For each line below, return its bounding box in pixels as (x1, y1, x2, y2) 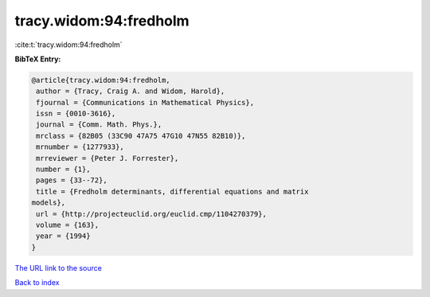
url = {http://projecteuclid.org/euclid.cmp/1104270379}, (36, 209, 267, 218)
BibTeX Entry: (14, 54, 61, 64)
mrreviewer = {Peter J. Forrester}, (36, 154, 179, 162)
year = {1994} (36, 232, 91, 240)
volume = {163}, (36, 221, 100, 229)
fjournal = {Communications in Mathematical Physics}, (36, 98, 255, 107)
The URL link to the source (14, 263, 103, 272)
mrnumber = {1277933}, (36, 143, 125, 151)
